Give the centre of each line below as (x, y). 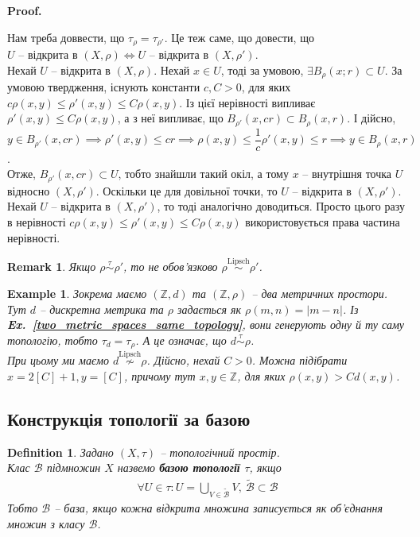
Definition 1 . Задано (60, 452)
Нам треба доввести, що (66, 37)
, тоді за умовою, (262, 70)
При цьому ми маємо (58, 360)
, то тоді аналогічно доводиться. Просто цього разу (281, 206)
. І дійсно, (371, 118)
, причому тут (159, 376)
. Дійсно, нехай (183, 360)
